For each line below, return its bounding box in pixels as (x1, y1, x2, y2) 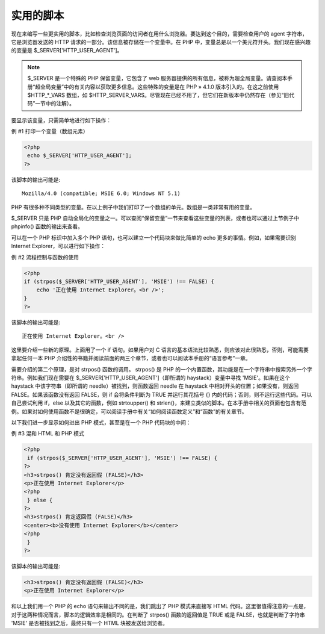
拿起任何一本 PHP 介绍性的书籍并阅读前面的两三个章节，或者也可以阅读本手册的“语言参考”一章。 (11, 355, 251, 362)
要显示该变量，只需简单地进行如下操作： (11, 116, 111, 123)
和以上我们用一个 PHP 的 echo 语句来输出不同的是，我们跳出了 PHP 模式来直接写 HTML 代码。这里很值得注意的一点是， (11, 603, 309, 610)
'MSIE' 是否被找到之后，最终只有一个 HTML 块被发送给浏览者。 (11, 620, 169, 627)
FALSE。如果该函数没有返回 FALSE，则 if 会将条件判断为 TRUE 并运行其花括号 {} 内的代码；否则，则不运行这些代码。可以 (11, 391, 312, 398)
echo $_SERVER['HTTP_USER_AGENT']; (27, 152, 132, 159)
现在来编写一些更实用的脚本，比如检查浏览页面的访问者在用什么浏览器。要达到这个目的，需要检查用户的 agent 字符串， (11, 30, 308, 37)
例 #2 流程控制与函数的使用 (11, 253, 79, 261)
